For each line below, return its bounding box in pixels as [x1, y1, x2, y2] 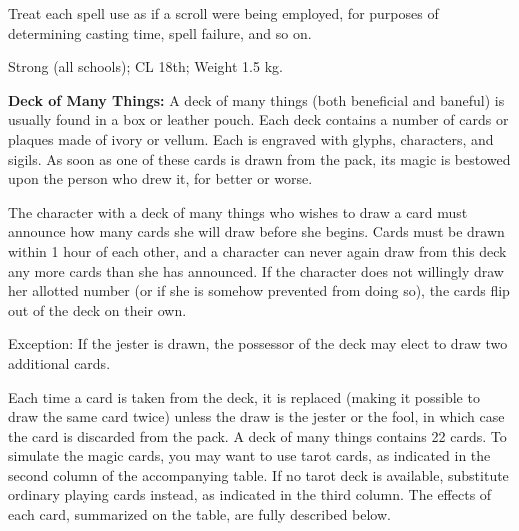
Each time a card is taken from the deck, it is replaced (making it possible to [8, 386, 480, 407]
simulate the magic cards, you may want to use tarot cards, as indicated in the [8, 445, 491, 466]
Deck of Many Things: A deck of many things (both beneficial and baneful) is [8, 89, 505, 110]
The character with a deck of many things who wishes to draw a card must [8, 201, 468, 222]
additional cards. [8, 352, 111, 373]
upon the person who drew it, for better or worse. [8, 168, 313, 189]
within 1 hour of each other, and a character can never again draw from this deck [8, 240, 507, 261]
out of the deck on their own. [8, 299, 187, 320]
